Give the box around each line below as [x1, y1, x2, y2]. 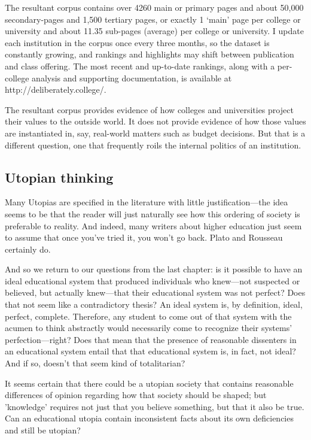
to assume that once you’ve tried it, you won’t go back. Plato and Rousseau [5, 231, 283, 244]
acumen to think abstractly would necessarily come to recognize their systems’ [5, 321, 292, 334]
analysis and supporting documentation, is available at [32, 71, 232, 84]
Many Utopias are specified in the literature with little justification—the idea [5, 196, 288, 208]
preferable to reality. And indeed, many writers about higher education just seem [5, 219, 302, 232]
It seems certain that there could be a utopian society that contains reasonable [5, 377, 294, 389]
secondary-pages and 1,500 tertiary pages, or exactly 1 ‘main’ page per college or [5, 13, 301, 25]
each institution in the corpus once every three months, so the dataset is [5, 36, 270, 48]
